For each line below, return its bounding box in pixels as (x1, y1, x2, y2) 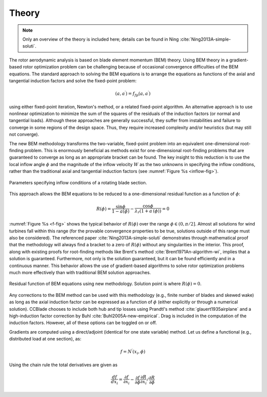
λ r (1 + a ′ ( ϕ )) (134, 207, 162, 215)
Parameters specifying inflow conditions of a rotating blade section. (9, 179, 147, 185)
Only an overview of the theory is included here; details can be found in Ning (22, 36, 179, 42)
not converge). (9, 131, 40, 137)
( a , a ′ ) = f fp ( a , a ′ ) (115, 90, 151, 98)
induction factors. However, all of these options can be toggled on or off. (9, 320, 157, 326)
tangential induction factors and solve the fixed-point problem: (9, 77, 137, 84)
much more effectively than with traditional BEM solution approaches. (9, 270, 151, 276)
